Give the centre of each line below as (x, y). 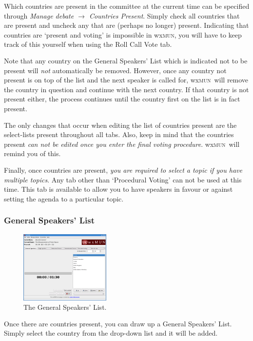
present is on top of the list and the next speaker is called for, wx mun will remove (126, 80)
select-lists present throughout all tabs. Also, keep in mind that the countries (119, 134)
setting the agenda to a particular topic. (64, 198)
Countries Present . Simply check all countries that (164, 15)
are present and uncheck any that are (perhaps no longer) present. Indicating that (126, 25)
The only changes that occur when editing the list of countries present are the (120, 125)
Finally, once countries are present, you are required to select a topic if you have (123, 170)
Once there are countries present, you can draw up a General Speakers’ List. (118, 323)
